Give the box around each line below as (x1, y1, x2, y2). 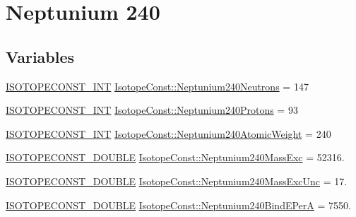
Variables (6, 45, 75, 67)
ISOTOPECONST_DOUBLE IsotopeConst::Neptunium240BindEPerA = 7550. (6, 197, 351, 212)
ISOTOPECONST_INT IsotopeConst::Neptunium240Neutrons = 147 (6, 78, 309, 93)
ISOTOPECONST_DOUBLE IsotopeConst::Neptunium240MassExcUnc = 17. (6, 173, 348, 188)
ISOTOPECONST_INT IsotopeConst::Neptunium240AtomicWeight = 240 (6, 126, 331, 141)
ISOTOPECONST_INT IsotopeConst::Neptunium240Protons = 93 (6, 102, 298, 117)
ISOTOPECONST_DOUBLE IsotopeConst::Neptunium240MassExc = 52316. (6, 150, 345, 165)
